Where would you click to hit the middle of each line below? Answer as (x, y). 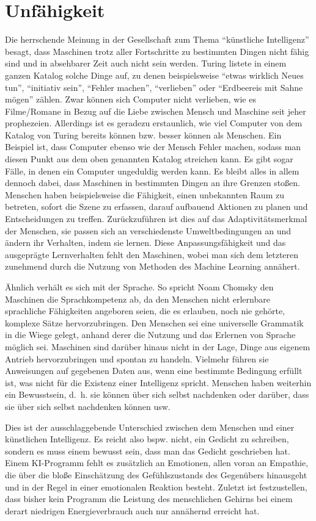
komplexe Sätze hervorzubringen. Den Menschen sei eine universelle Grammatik (154, 322)
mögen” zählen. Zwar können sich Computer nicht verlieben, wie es (130, 99)
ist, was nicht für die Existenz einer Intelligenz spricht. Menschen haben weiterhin (158, 382)
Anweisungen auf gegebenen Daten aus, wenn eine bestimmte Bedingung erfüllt (154, 371)
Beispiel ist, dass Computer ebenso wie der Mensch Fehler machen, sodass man (153, 147)
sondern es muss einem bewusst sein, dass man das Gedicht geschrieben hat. (148, 451)
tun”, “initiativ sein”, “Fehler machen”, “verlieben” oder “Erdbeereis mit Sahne (154, 87)
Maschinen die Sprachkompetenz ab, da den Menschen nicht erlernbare (138, 299)
